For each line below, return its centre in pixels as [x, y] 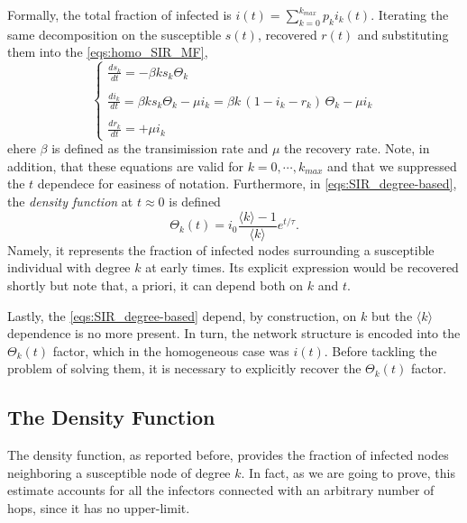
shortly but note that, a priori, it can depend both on [156, 284]
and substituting [403, 34]
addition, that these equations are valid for [125, 165]
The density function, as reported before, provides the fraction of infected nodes [228, 455]
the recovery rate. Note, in [357, 148]
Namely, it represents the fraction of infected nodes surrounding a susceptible [221, 249]
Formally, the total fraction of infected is [119, 14]
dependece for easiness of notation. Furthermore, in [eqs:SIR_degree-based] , [247, 184]
